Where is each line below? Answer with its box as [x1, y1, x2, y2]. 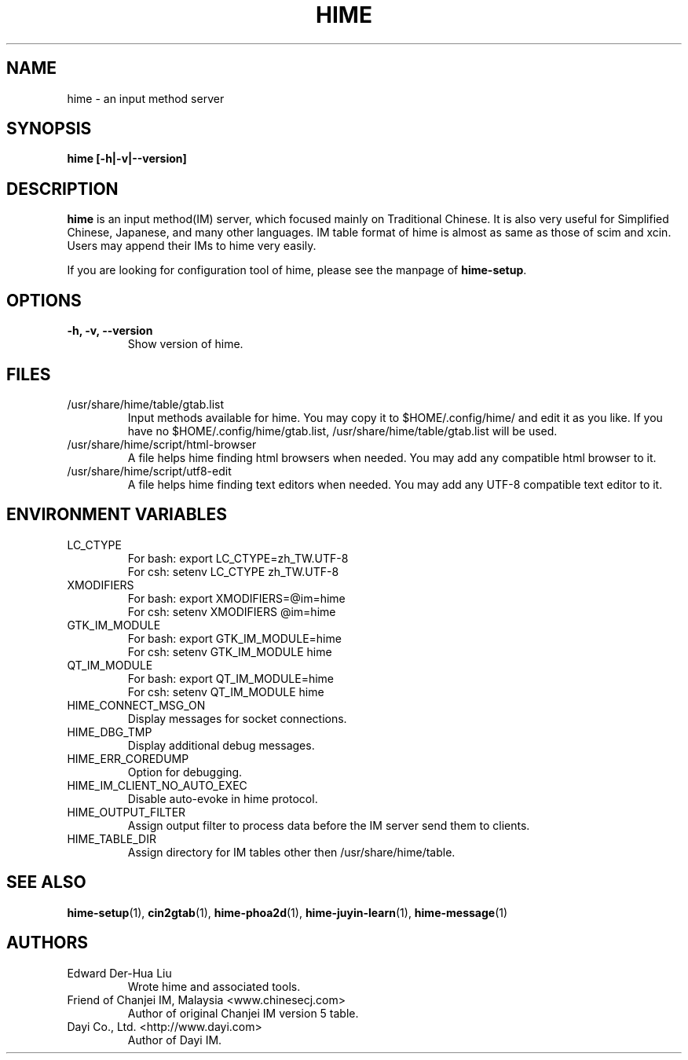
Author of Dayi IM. [127, 1032, 222, 1047]
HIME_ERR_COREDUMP [67, 751, 189, 765]
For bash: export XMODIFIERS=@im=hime [127, 591, 346, 605]
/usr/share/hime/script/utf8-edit [67, 464, 232, 478]
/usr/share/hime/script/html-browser [67, 437, 257, 451]
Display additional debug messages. [127, 738, 315, 752]
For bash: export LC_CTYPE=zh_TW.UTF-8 [127, 551, 349, 565]
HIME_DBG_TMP [67, 724, 152, 739]
